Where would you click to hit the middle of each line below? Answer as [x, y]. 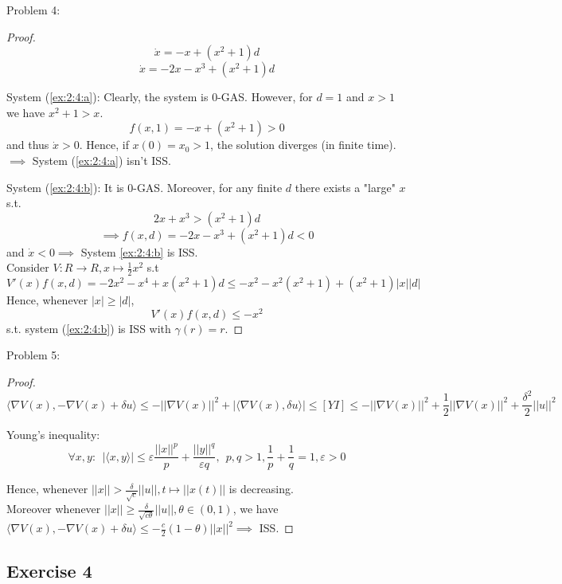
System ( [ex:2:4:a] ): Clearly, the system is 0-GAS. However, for [160, 97]
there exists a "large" [345, 187]
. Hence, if [104, 145]
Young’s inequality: [53, 435]
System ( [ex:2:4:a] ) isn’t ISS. [101, 160]
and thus [28, 145]
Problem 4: [33, 10]
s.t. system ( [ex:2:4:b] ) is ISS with [89, 328]
